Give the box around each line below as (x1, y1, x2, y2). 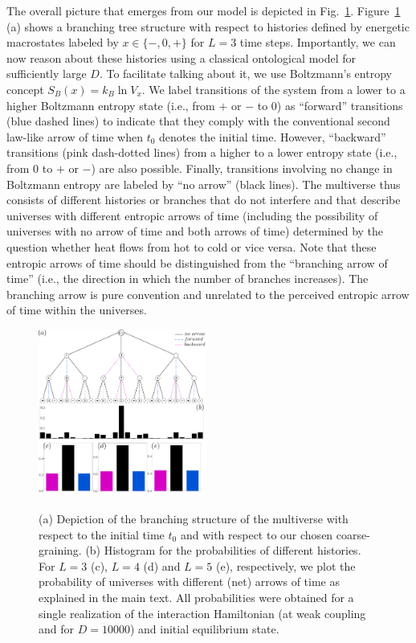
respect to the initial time (39, 526, 165, 543)
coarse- (336, 526, 370, 543)
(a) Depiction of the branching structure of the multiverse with (39, 510, 349, 527)
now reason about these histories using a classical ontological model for (6, 49, 357, 66)
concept (6, 80, 44, 97)
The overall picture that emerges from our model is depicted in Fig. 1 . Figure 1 (6, 2, 401, 18)
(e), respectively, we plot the (215, 557, 356, 574)
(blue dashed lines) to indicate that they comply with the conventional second (6, 113, 390, 129)
